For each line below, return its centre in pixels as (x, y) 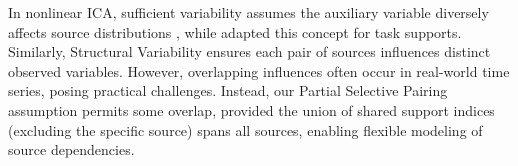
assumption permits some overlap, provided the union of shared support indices (251, 109)
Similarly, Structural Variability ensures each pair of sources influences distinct (249, 51)
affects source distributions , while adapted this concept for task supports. (235, 31)
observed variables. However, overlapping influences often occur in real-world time (259, 70)
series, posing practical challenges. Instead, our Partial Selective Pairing (228, 90)
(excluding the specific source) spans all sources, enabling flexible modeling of (245, 129)
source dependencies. (71, 149)
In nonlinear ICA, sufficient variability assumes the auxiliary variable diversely (248, 12)
